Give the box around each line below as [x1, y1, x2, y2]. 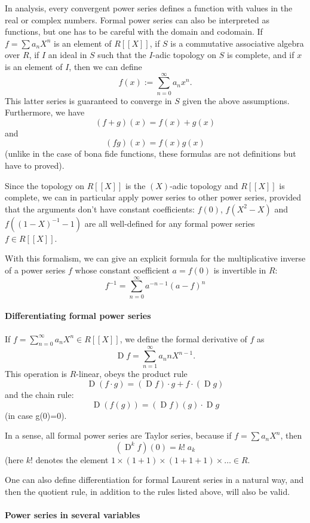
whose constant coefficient [75, 264, 170, 276]
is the [125, 179, 146, 191]
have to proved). [5, 159, 65, 172]
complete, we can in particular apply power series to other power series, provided [5, 191, 302, 203]
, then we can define [69, 60, 142, 72]
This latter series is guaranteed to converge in [5, 94, 172, 107]
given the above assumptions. [182, 94, 290, 107]
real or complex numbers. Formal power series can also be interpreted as [5, 13, 270, 26]
